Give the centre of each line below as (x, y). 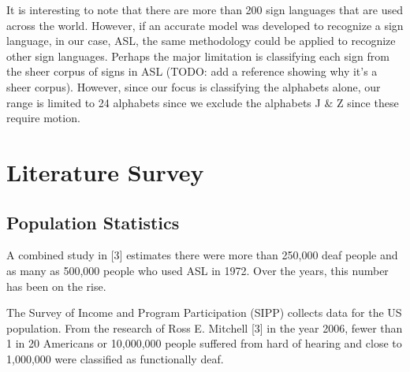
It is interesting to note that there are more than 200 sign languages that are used (205, 9)
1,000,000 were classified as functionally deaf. (115, 358)
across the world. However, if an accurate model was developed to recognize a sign (205, 25)
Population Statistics (93, 222)
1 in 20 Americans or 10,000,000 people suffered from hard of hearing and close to (204, 343)
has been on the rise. (56, 286)
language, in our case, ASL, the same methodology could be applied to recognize (201, 41)
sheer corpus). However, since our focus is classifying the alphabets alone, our (194, 86)
